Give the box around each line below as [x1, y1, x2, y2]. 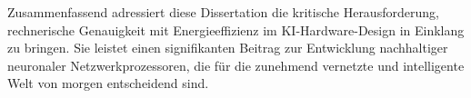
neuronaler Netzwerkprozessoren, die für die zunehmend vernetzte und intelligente [7, 55, 465, 74]
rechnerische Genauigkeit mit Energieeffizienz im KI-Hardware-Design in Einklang [7, 20, 465, 39]
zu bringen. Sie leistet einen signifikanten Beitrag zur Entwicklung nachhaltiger [7, 38, 448, 57]
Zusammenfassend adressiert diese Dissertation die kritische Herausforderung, [7, 3, 439, 21]
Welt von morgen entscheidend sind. [7, 73, 209, 93]
